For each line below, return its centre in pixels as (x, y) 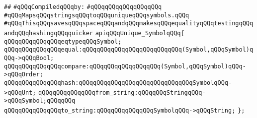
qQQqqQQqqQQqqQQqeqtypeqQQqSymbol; (63, 41)
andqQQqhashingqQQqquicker (48, 33)
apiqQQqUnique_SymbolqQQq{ (140, 33)
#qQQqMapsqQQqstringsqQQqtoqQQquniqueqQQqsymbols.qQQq (97, 15)
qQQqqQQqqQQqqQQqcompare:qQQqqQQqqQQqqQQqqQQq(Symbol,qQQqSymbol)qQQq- (125, 66)
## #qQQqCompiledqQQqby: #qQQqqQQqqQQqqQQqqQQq (83, 7)
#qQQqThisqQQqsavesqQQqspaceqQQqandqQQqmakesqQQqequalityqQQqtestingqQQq (129, 24)
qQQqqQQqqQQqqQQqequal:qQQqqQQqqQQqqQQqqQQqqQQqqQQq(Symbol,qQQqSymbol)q (129, 50)
